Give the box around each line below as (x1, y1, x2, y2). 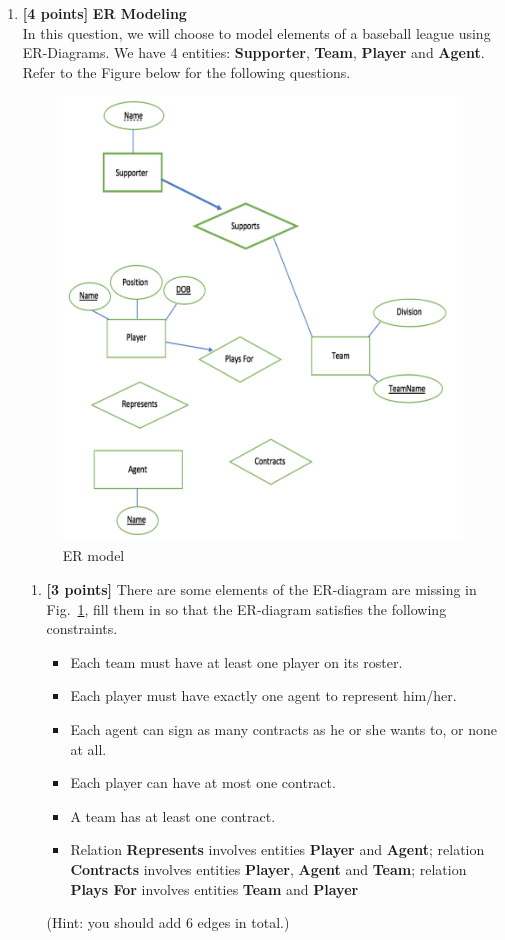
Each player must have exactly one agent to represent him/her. (70, 685, 457, 706)
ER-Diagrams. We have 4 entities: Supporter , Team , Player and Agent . (22, 42, 485, 63)
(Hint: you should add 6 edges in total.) (46, 912, 290, 933)
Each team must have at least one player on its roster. (70, 651, 403, 672)
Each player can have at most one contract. (70, 772, 336, 793)
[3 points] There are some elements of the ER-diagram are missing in (46, 579, 477, 599)
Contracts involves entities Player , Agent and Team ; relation (70, 858, 467, 879)
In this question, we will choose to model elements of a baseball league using (22, 22, 491, 43)
